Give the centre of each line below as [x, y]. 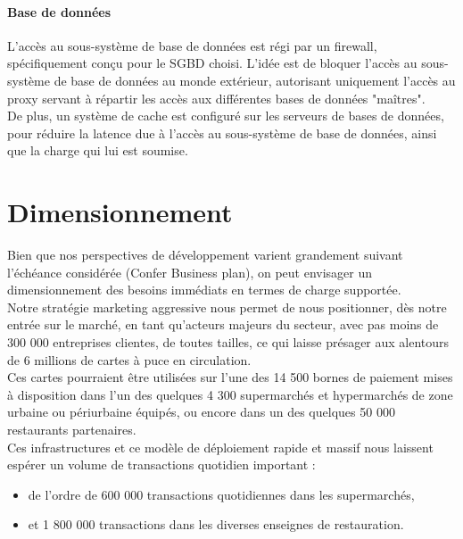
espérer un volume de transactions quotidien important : [161, 464]
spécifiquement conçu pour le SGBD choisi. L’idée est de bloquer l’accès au [212, 63]
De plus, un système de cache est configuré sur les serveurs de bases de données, [226, 116]
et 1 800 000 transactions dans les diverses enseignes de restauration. [216, 524]
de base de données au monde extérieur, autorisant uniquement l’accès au [255, 80]
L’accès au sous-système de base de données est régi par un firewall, [192, 45]
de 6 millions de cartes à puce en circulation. [129, 359]
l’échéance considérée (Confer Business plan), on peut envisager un [190, 272]
